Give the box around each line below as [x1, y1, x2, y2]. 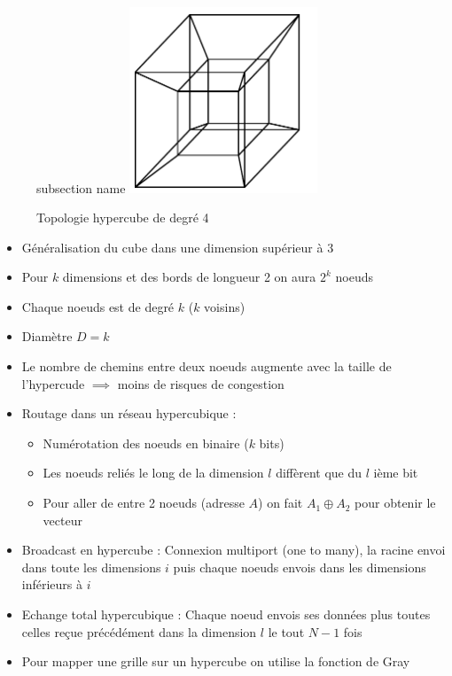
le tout [268, 622, 305, 641]
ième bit [373, 463, 418, 482]
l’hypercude [21, 374, 85, 392]
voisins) [204, 297, 245, 315]
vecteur [43, 510, 82, 529]
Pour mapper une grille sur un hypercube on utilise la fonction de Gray [21, 652, 410, 671]
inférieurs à [21, 575, 83, 594]
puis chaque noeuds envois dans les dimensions [173, 557, 426, 576]
